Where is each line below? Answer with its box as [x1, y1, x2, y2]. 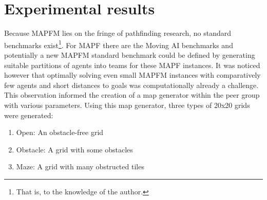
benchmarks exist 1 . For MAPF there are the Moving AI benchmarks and [4, 38, 233, 50]
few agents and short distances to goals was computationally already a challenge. [4, 79, 259, 90]
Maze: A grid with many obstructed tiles [16, 161, 144, 172]
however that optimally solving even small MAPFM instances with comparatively [4, 70, 261, 80]
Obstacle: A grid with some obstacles [16, 144, 133, 154]
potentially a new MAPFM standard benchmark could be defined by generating [4, 49, 255, 60]
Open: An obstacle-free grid [16, 127, 104, 138]
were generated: [4, 109, 53, 120]
